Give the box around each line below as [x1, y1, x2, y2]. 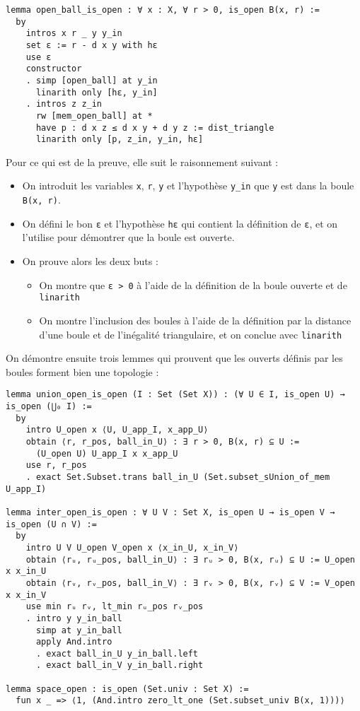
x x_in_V [6, 589, 47, 600]
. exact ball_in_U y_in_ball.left [35, 648, 199, 659]
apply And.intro [35, 637, 112, 647]
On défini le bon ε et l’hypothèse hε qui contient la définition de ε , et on [22, 216, 338, 230]
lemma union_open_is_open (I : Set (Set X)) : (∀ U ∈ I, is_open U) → [6, 389, 345, 400]
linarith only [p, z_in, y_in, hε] [35, 134, 204, 145]
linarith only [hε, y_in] [35, 87, 158, 98]
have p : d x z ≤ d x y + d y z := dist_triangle [35, 122, 274, 133]
